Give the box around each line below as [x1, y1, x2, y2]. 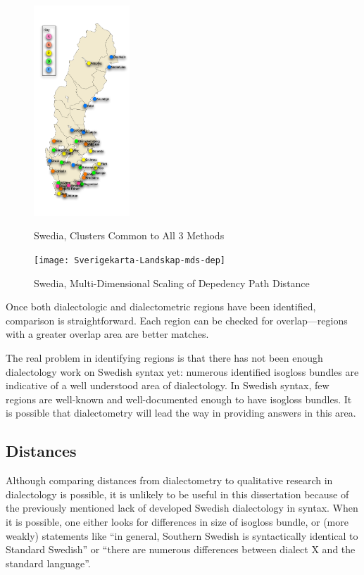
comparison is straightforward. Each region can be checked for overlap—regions [6, 312, 348, 327]
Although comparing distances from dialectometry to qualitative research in [6, 473, 333, 488]
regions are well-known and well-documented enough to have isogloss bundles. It [6, 391, 352, 406]
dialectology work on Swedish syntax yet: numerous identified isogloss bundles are [6, 364, 359, 379]
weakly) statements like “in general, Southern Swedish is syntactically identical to [6, 528, 358, 543]
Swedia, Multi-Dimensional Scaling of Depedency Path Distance [34, 275, 310, 290]
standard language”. [6, 555, 91, 570]
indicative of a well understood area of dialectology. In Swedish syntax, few [6, 378, 330, 393]
